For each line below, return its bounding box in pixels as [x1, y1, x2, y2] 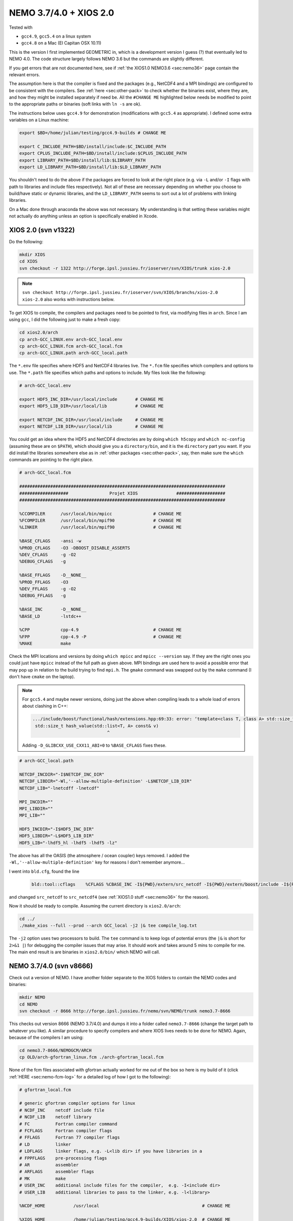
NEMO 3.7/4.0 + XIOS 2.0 [9, 7, 114, 18]
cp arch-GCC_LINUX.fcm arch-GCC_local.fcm [19, 343, 123, 349]
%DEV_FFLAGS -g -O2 [19, 586, 77, 591]
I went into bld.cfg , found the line [9, 868, 80, 874]
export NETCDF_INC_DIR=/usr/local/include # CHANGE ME [19, 417, 164, 422]
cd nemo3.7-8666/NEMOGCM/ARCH [19, 1048, 92, 1053]
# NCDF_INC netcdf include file [19, 1107, 105, 1113]
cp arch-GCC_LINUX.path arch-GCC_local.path [19, 350, 128, 356]
